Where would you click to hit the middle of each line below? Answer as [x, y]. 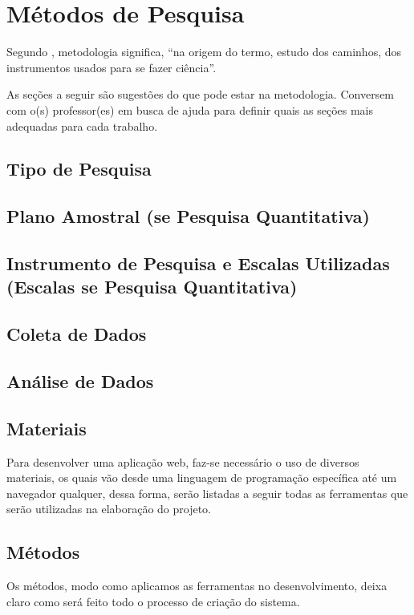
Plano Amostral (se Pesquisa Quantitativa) [188, 216]
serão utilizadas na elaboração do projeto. [109, 509]
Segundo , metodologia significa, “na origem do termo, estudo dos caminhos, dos [204, 52]
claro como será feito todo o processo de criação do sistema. [153, 601]
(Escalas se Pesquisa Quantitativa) [152, 287]
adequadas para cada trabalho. [82, 125]
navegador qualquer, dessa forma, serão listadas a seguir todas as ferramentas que [207, 493]
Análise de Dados [80, 381]
